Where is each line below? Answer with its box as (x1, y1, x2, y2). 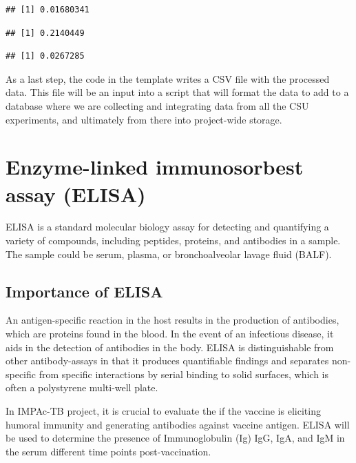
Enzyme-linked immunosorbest (6, 152, 304, 181)
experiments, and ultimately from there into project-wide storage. (6, 112, 282, 126)
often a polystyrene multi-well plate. (6, 380, 158, 395)
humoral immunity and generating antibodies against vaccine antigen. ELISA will (6, 417, 350, 431)
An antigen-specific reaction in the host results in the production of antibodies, (6, 313, 339, 327)
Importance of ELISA (6, 280, 163, 302)
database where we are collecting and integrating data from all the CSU (6, 98, 309, 112)
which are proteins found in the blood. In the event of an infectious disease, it (6, 326, 334, 341)
